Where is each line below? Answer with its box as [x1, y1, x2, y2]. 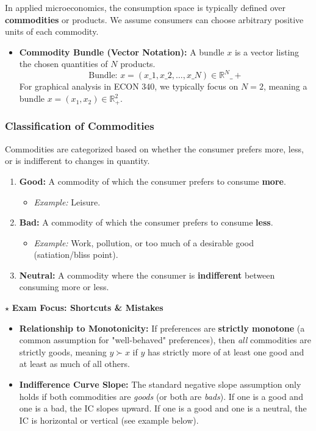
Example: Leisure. [34, 195, 101, 208]
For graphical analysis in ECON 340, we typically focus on [19, 80, 239, 93]
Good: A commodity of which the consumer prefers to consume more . [19, 174, 286, 187]
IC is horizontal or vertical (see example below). [19, 413, 199, 426]
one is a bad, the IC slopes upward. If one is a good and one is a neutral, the [19, 402, 307, 415]
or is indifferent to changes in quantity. [5, 154, 150, 167]
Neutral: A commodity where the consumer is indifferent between [19, 268, 275, 281]
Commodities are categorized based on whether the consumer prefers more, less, [5, 142, 304, 155]
